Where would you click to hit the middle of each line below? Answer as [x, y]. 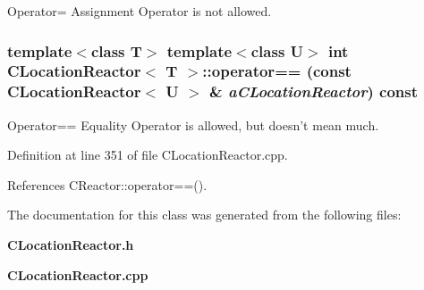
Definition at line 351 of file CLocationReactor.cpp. [148, 155]
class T [116, 50]
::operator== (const [277, 71]
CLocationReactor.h [71, 245]
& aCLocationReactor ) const [313, 91]
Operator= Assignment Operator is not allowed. [140, 11]
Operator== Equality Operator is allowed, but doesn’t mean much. [193, 124]
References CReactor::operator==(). [107, 184]
